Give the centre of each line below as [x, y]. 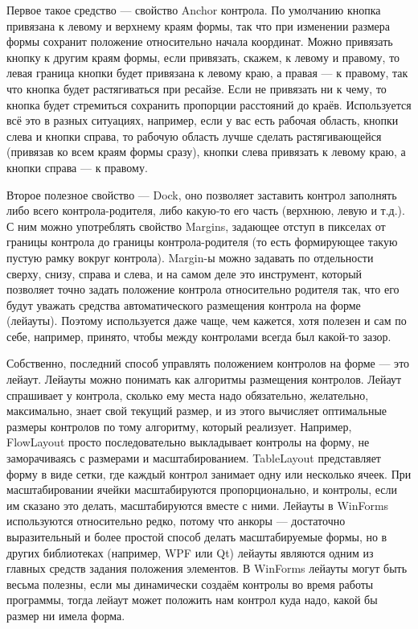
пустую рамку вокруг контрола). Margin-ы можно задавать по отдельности [190, 257]
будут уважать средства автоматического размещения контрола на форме [184, 304]
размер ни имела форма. [66, 615]
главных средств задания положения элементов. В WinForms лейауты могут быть [207, 568]
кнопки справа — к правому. [77, 167]
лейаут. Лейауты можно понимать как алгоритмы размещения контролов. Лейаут [204, 379]
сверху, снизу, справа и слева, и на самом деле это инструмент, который [184, 273]
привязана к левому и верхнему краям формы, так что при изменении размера [198, 25]
